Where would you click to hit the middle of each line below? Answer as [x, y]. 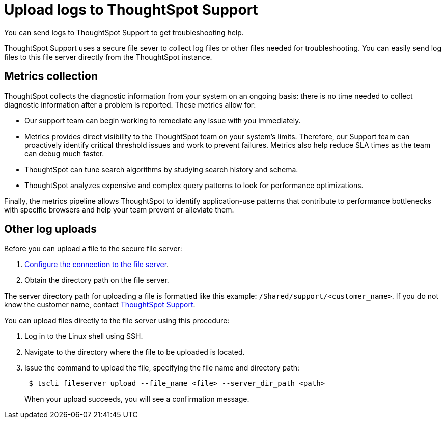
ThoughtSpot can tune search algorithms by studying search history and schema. [161, 169]
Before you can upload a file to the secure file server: [93, 249]
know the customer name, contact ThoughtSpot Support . [100, 305]
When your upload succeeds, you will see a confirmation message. [137, 399]
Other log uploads [51, 229]
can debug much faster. [64, 153]
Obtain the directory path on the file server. [97, 280]
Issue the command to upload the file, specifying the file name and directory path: [162, 368]
